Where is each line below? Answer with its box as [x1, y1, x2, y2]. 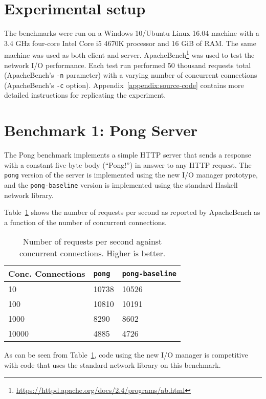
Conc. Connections [8, 268, 85, 280]
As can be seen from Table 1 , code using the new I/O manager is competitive [4, 349, 248, 360]
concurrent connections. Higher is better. [19, 247, 166, 259]
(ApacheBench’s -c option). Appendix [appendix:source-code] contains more [4, 79, 244, 90]
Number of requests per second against [23, 235, 162, 248]
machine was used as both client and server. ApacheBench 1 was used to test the [4, 48, 255, 60]
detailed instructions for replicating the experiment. [4, 90, 166, 100]
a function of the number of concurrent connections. [4, 216, 167, 227]
